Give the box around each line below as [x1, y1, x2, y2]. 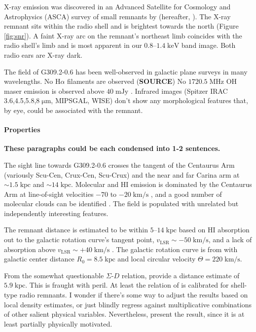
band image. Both [181, 40, 236, 50]
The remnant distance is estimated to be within [4, 224, 148, 235]
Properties [4, 124, 40, 135]
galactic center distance [4, 254, 74, 264]
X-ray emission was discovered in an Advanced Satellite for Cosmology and [4, 1, 231, 11]
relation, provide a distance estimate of [121, 270, 240, 280]
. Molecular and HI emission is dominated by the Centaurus [71, 179, 252, 189]
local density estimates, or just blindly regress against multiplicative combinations [4, 299, 252, 309]
